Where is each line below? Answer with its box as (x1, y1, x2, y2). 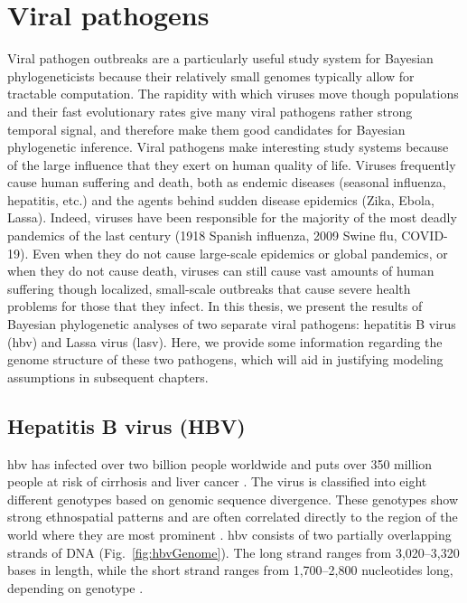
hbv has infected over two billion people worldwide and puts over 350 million (7, 454, 433, 473)
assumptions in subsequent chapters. (7, 367, 209, 386)
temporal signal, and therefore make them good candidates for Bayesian (7, 119, 406, 138)
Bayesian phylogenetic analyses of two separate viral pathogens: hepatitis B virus (7, 315, 456, 334)
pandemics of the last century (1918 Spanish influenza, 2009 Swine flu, (7, 226, 397, 245)
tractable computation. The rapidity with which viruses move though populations (7, 84, 459, 103)
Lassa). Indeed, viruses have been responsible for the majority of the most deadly (7, 208, 457, 227)
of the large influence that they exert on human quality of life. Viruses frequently (7, 155, 456, 174)
